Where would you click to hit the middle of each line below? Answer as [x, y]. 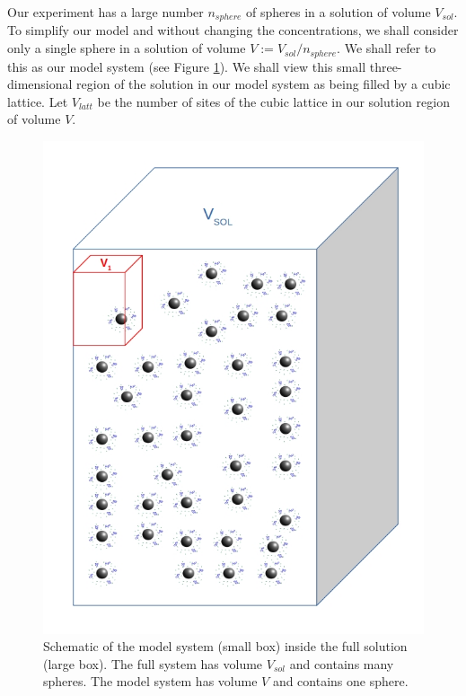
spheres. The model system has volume [150, 681]
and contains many [342, 663]
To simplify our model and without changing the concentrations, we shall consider [233, 30]
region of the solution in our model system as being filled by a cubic [264, 84]
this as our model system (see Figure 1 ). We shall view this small [187, 66]
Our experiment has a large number [106, 12]
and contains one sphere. [340, 681]
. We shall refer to [387, 48]
